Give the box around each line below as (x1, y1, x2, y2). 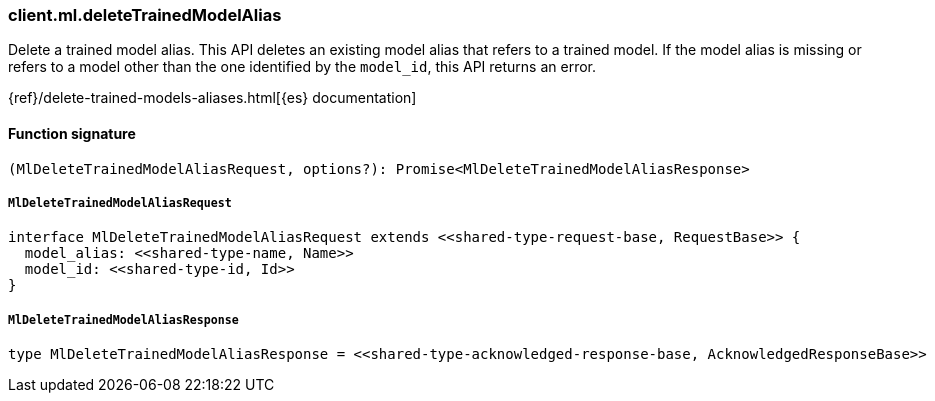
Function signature (8, 124, 136, 142)
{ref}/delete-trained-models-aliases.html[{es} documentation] (8, 89, 417, 107)
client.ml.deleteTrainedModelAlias (8, 5, 282, 25)
